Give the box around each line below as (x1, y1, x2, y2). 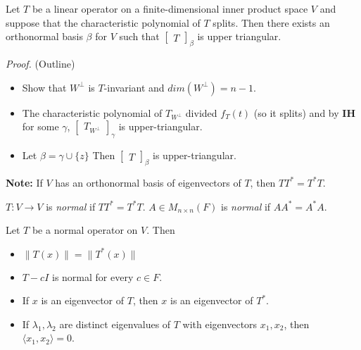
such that (119, 29, 160, 44)
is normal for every (52, 269, 134, 284)
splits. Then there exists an (213, 15, 330, 30)
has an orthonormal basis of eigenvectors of (55, 175, 241, 189)
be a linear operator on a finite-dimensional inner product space (32, 1, 308, 15)
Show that (22, 80, 67, 94)
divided (185, 105, 217, 120)
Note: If (6, 175, 43, 189)
